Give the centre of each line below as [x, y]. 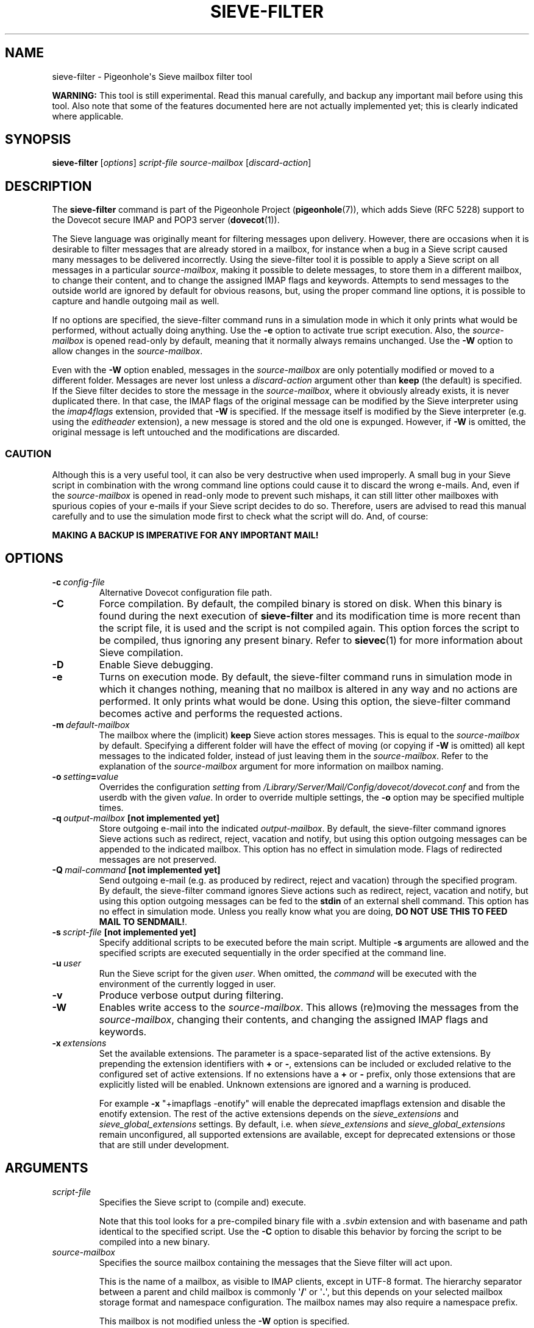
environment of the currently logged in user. [187, 984]
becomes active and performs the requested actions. [221, 713]
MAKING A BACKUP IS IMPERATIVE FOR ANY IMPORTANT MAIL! [185, 535]
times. [111, 807]
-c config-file [78, 582]
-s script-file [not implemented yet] [124, 932]
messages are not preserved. [158, 859]
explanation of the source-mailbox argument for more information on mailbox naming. [271, 766]
